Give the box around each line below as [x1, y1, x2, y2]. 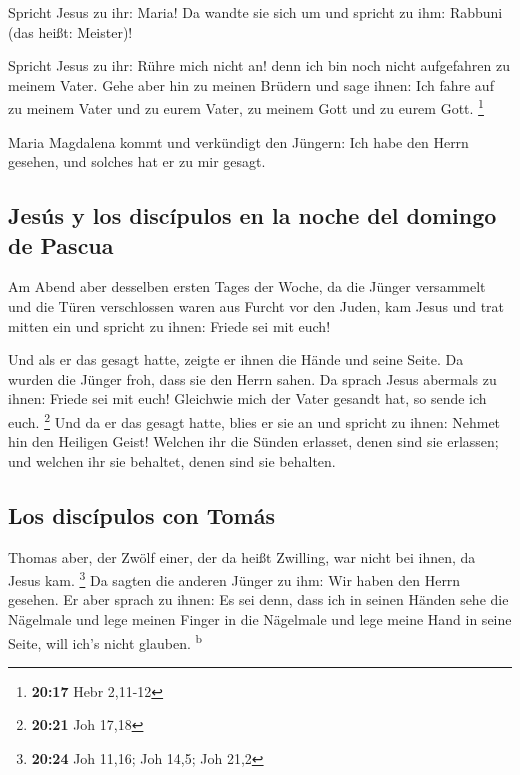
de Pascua [8, 229, 114, 260]
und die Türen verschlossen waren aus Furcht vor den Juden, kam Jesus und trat [8, 296, 505, 316]
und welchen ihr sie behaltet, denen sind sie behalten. [8, 450, 336, 471]
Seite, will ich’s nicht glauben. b [8, 629, 203, 653]
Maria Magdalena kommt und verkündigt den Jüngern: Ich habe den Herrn [8, 131, 469, 152]
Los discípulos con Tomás [8, 499, 275, 530]
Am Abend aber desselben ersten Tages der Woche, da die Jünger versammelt [8, 276, 486, 297]
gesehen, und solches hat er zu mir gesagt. [8, 151, 266, 172]
